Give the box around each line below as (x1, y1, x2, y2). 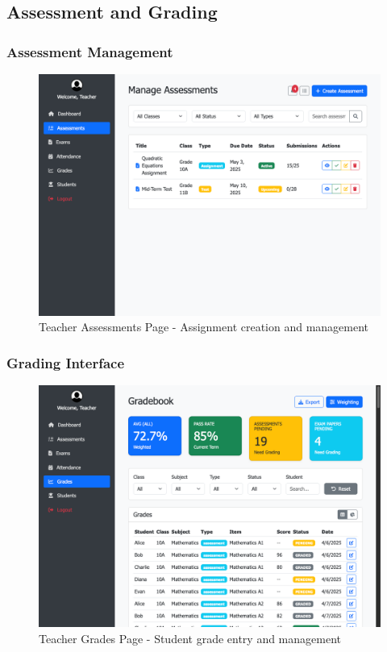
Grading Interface (6, 352, 125, 372)
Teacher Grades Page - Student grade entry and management (39, 629, 342, 646)
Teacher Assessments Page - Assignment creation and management (39, 318, 369, 335)
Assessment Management (6, 41, 173, 61)
